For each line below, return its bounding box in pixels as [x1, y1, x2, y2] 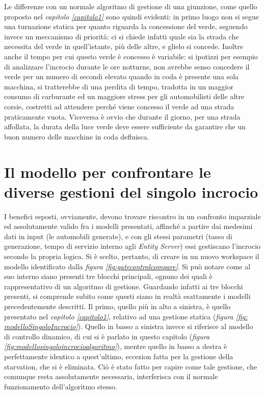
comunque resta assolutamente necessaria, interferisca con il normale [4, 371, 218, 382]
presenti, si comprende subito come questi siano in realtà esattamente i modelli [4, 291, 251, 301]
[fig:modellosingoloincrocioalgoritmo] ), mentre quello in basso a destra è [4, 341, 227, 352]
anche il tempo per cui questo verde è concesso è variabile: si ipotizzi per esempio [4, 51, 258, 61]
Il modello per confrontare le [4, 161, 211, 182]
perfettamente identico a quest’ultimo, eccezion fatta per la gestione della [4, 351, 233, 361]
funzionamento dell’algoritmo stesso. [4, 381, 117, 391]
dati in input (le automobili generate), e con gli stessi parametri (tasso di [4, 230, 232, 241]
